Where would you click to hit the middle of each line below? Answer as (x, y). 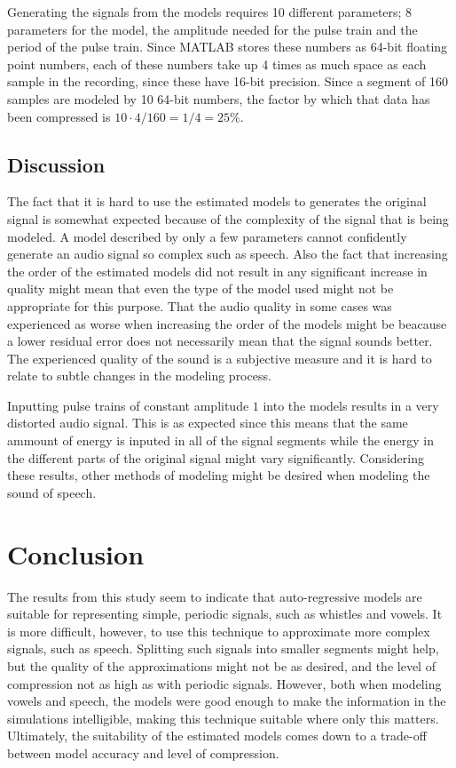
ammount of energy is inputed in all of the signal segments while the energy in (221, 440)
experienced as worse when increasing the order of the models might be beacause (227, 323)
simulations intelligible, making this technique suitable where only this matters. (223, 718)
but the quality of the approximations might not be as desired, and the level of (221, 665)
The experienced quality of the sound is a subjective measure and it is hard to (220, 358)
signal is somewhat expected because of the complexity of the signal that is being (228, 218)
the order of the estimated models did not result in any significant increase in (217, 271)
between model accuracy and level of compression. (143, 752)
